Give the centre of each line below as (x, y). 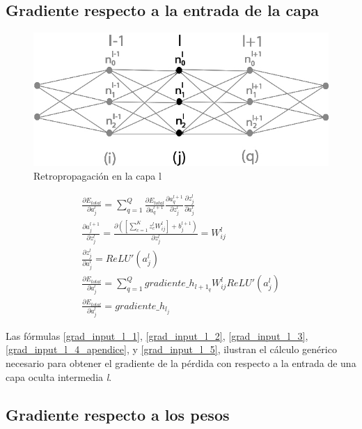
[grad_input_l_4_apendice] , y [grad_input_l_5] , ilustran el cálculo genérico (171, 349)
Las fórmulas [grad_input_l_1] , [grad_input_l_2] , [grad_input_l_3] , (157, 335)
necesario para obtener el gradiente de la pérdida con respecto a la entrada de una (181, 362)
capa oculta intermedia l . (59, 376)
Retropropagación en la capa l (97, 175)
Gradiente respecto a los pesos (118, 414)
